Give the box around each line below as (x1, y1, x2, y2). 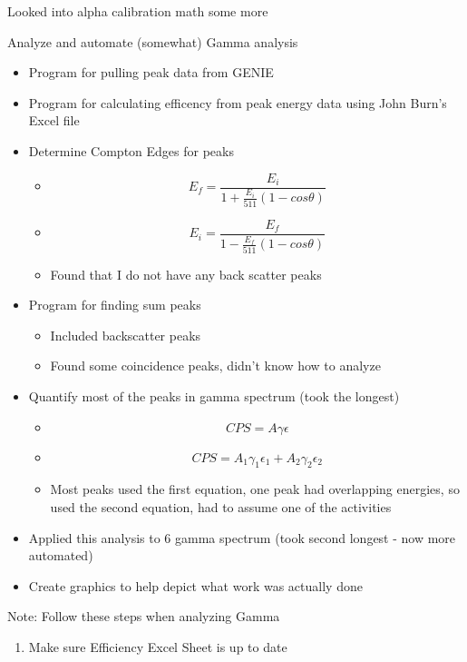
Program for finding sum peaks (28, 295, 201, 314)
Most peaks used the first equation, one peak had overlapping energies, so (50, 479, 460, 499)
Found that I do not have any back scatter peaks (50, 264, 322, 283)
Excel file (28, 111, 80, 130)
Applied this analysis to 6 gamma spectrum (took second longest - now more (28, 528, 456, 547)
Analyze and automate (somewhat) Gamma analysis (7, 32, 298, 51)
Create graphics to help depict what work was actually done (28, 576, 363, 595)
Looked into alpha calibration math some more (7, 2, 268, 20)
